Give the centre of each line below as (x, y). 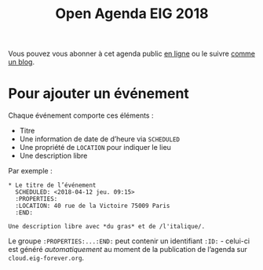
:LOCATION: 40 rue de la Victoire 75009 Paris (93, 206)
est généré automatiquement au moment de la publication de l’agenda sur (128, 250)
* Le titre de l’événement (52, 185)
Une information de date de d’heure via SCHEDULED (100, 139)
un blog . (22, 62)
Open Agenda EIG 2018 (132, 14)
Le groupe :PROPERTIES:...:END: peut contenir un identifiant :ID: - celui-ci (129, 241)
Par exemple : (30, 171)
